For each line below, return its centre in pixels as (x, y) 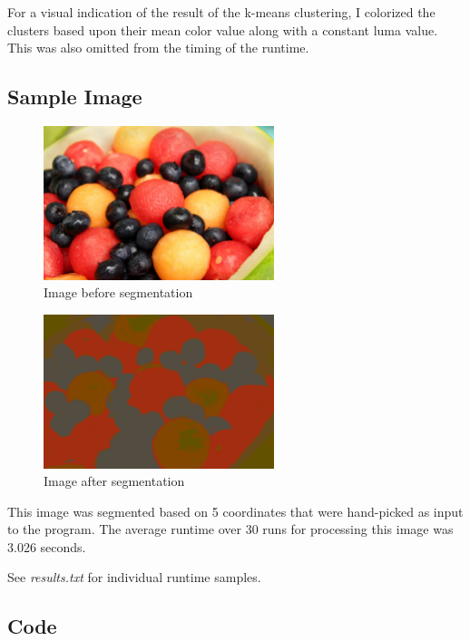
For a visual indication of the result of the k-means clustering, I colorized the (221, 12)
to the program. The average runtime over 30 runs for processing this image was (230, 529)
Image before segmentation (118, 292)
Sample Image (75, 97)
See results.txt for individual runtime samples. (134, 577)
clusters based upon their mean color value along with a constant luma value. (223, 29)
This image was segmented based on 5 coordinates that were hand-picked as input (235, 511)
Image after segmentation (114, 481)
